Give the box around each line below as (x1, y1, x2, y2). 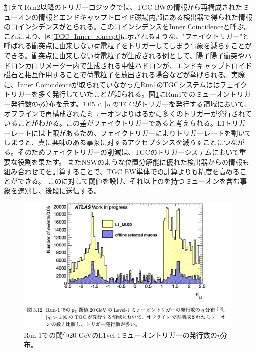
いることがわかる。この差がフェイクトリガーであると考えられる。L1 (4, 118, 225, 128)
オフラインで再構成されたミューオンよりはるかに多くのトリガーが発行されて (4, 108, 252, 118)
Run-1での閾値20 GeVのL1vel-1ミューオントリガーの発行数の (24, 329, 217, 340)
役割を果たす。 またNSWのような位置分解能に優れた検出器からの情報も (17, 156, 249, 167)
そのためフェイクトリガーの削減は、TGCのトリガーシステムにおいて (17, 146, 239, 157)
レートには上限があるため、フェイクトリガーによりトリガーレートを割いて (10, 127, 252, 138)
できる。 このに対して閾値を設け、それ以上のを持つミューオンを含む (17, 176, 240, 186)
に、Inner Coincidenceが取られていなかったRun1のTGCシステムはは (4, 79, 220, 89)
